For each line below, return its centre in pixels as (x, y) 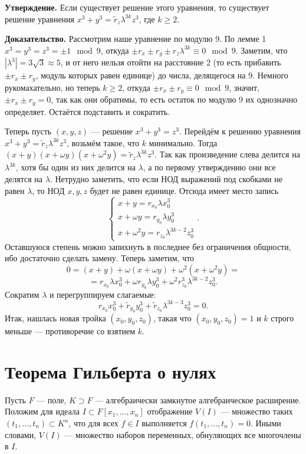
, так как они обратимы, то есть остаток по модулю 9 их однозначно (174, 99)
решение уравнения (40, 19)
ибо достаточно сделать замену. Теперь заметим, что (100, 258)
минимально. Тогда (183, 142)
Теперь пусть (28, 131)
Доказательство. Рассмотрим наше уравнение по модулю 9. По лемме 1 (136, 39)
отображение (170, 411)
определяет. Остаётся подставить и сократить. (88, 111)
